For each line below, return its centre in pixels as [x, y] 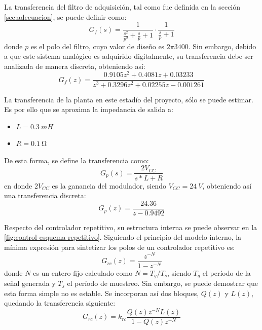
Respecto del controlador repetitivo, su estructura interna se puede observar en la [131, 227]
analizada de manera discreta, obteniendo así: [75, 66]
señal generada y [30, 283]
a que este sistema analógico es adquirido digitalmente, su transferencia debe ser [129, 56]
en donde [18, 185]
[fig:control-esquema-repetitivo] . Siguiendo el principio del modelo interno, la [123, 237]
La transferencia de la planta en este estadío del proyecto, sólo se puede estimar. [129, 99]
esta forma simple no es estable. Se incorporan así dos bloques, [102, 293]
